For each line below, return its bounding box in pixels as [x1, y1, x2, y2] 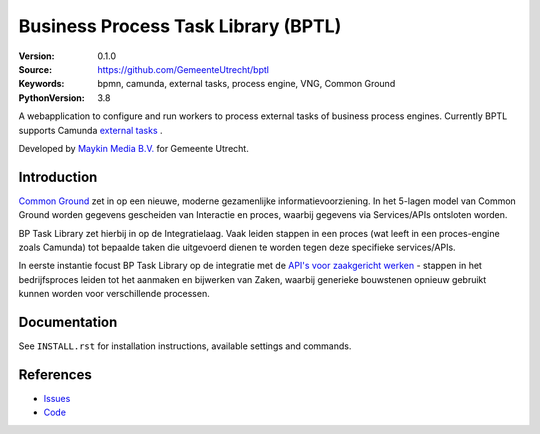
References [18, 366, 92, 383]
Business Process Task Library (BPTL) [18, 15, 342, 37]
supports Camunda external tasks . [18, 124, 164, 136]
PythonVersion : [18, 91, 85, 104]
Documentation [18, 313, 118, 330]
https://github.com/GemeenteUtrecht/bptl [97, 63, 270, 75]
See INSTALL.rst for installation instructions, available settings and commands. [18, 340, 352, 352]
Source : [18, 63, 53, 75]
